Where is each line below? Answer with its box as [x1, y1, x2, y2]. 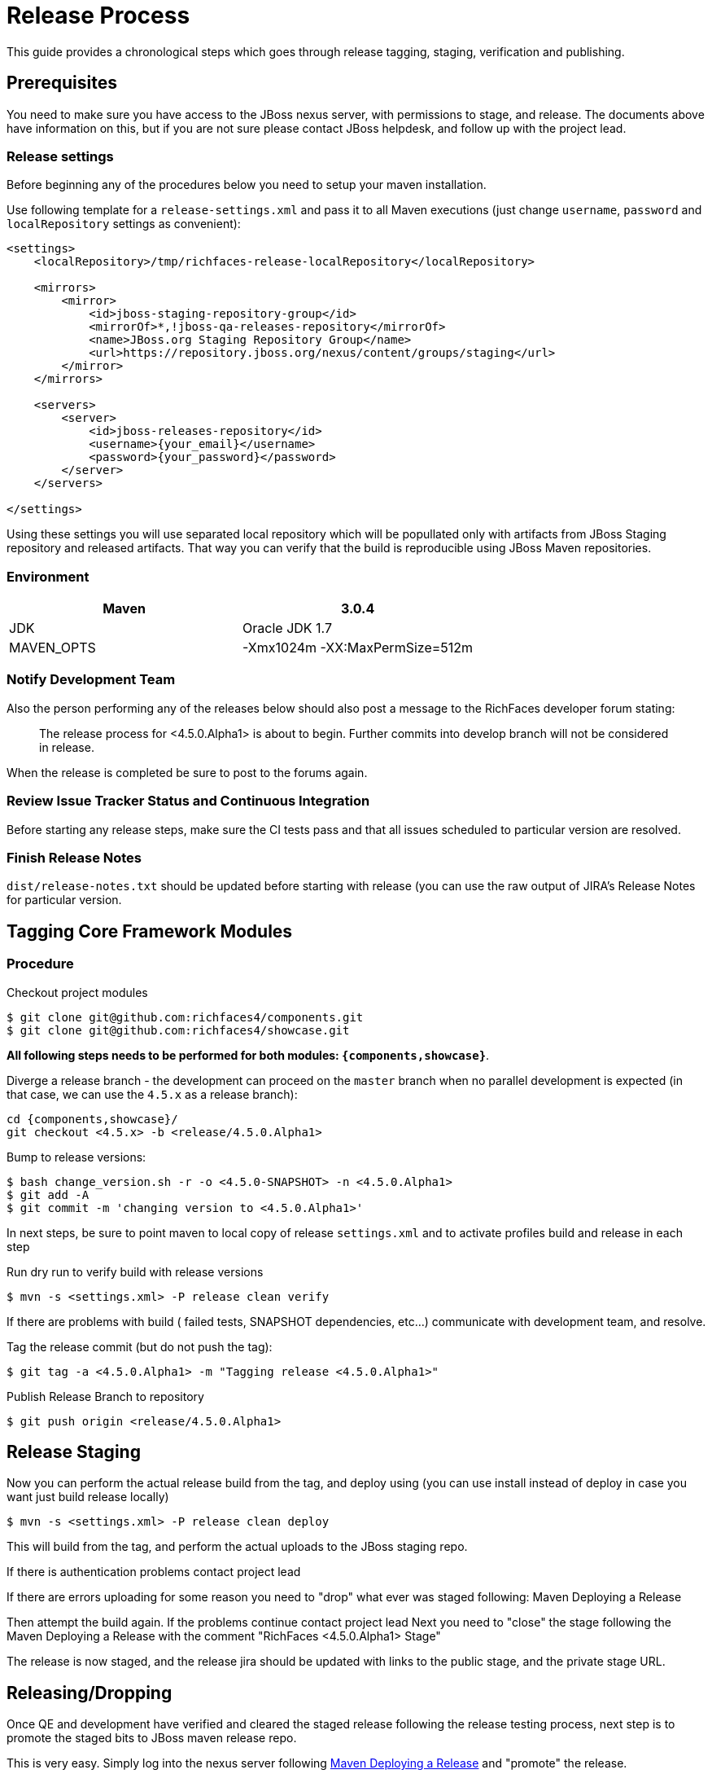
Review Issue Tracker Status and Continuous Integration [7, 793, 370, 810]
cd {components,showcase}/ [7, 1112, 178, 1126]
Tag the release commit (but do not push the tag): [7, 1339, 273, 1354]
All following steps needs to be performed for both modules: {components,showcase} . [7, 1047, 490, 1062]
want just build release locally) [7, 1490, 169, 1504]
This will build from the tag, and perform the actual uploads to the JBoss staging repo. [7, 1539, 468, 1554]
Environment [7, 568, 90, 585]
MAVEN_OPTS [9, 639, 96, 656]
